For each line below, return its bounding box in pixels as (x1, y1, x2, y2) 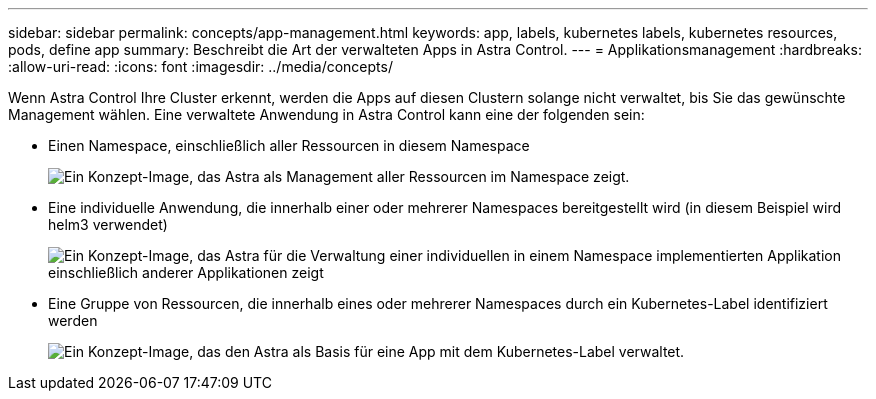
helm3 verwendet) (48, 216, 168, 233)
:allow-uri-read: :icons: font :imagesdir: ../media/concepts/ (8, 58, 393, 75)
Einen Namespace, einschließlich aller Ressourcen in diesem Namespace (48, 137, 530, 154)
